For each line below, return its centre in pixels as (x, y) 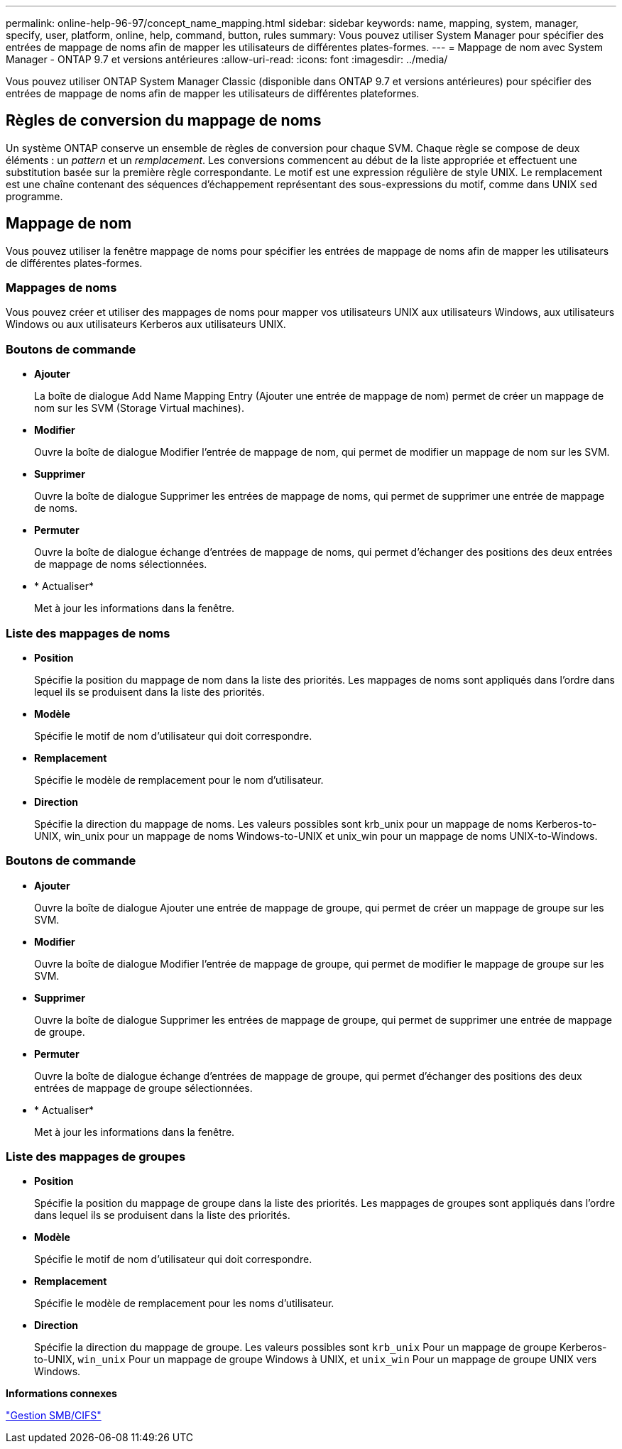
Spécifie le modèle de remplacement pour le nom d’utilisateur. (179, 780)
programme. (34, 196)
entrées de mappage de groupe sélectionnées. (143, 1088)
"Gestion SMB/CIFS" (54, 1416)
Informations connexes (61, 1394)
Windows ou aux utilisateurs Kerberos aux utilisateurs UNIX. (146, 324)
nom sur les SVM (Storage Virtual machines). (139, 408)
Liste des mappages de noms (88, 633)
